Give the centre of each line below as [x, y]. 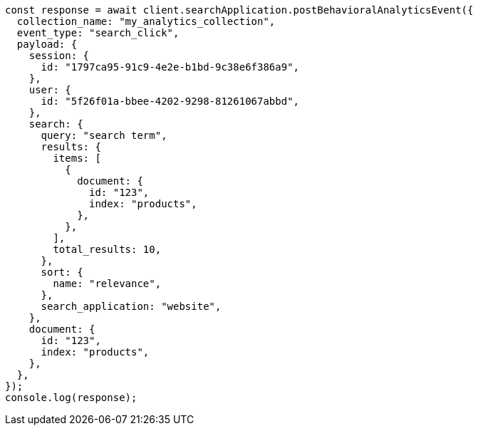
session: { [59, 56]
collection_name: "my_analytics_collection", [146, 21]
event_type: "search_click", [98, 33]
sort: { [62, 272]
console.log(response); [71, 398]
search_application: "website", [131, 306]
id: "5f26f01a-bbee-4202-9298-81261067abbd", [170, 101]
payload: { [47, 44]
